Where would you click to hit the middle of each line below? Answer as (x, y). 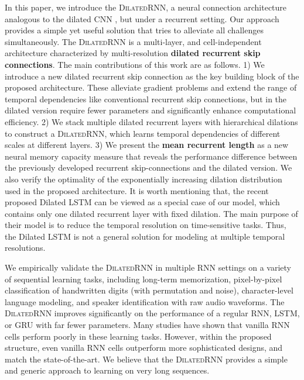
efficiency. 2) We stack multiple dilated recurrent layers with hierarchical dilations (151, 121)
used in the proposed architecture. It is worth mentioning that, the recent (137, 190)
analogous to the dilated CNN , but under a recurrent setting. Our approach (142, 18)
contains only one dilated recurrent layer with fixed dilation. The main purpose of (151, 213)
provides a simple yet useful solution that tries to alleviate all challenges (134, 30)
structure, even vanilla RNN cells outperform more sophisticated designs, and (144, 348)
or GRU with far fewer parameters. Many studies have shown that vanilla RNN (147, 325)
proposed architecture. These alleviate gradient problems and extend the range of (151, 87)
